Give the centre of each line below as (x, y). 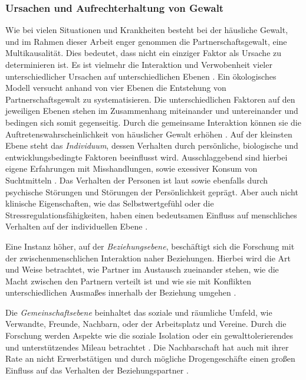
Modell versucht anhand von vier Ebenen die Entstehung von (116, 88)
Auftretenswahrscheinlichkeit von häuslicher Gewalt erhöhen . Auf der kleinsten (149, 134)
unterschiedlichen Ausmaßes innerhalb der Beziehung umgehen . (121, 292)
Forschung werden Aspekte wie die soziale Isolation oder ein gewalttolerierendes (149, 335)
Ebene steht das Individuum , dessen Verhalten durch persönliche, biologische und (152, 145)
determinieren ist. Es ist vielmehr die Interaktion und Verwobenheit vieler (139, 64)
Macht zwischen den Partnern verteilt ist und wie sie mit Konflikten (129, 281)
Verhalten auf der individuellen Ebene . (77, 226)
